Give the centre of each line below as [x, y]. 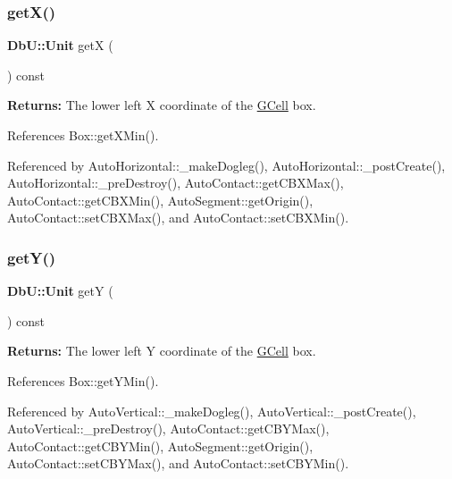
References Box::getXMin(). [83, 135]
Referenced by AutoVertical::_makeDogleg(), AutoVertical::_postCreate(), [212, 411]
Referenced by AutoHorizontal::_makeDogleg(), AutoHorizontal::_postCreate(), [226, 165]
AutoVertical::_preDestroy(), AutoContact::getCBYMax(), [168, 429]
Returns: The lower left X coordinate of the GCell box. [162, 105]
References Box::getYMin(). [83, 380]
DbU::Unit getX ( [60, 45]
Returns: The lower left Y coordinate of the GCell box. [162, 351]
